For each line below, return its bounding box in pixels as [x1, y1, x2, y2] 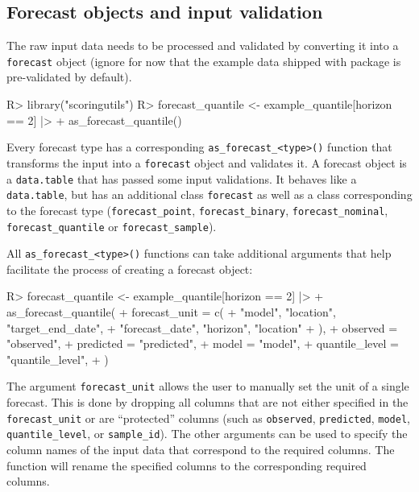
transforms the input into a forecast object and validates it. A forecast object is [6, 154, 407, 171]
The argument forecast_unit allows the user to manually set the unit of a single [6, 378, 409, 395]
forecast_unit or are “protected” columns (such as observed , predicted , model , [6, 409, 410, 426]
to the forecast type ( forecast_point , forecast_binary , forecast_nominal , [6, 201, 388, 218]
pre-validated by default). [6, 68, 132, 85]
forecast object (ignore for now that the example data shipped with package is [6, 52, 401, 69]
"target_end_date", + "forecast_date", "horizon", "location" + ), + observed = [6, 319, 398, 336]
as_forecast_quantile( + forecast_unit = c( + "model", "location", [6, 304, 336, 320]
